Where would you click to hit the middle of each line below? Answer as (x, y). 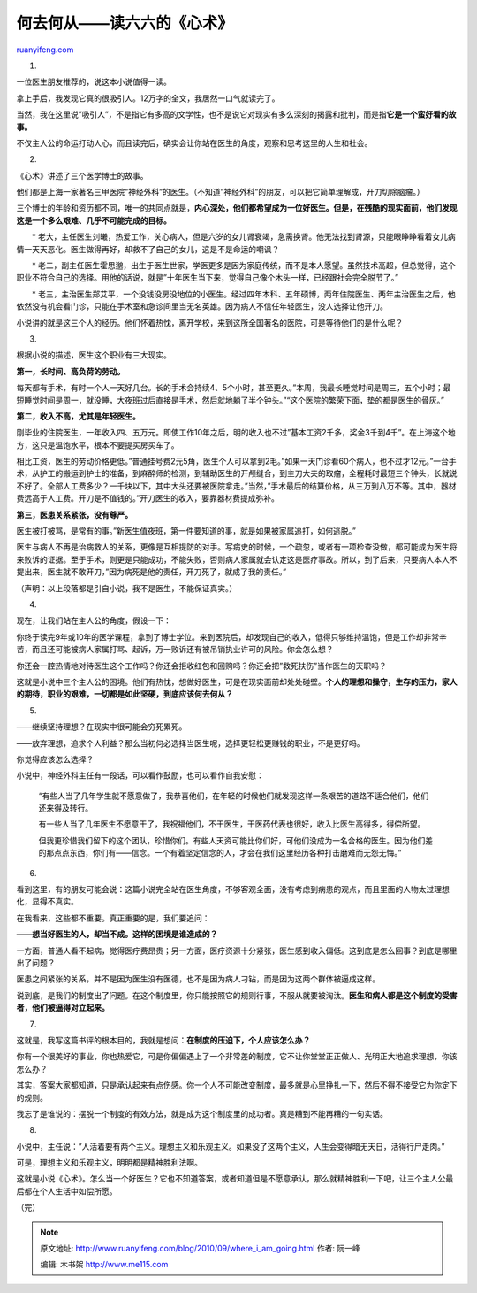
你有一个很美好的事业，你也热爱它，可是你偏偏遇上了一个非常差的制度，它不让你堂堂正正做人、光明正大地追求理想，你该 (237, 1057)
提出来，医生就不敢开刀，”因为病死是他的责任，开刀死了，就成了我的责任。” (151, 572)
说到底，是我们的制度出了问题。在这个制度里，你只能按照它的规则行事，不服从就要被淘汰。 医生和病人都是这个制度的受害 (237, 995)
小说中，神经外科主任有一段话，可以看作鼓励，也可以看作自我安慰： (140, 775)
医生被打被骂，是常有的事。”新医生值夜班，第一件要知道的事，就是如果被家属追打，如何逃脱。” (186, 531)
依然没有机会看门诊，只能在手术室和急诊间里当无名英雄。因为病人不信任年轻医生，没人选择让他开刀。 (202, 306)
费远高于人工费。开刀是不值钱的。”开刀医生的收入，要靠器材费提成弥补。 (148, 498)
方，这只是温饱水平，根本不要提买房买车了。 (98, 445)
